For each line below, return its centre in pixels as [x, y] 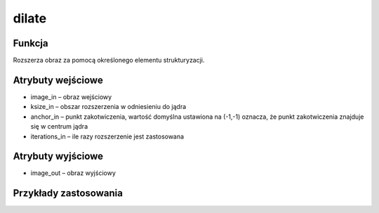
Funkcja [31, 43]
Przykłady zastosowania [68, 193]
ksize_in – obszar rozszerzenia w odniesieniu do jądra [108, 107]
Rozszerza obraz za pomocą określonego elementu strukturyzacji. [109, 60]
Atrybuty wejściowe [58, 80]
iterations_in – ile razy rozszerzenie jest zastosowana [107, 136]
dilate [30, 18]
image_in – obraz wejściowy [71, 97]
